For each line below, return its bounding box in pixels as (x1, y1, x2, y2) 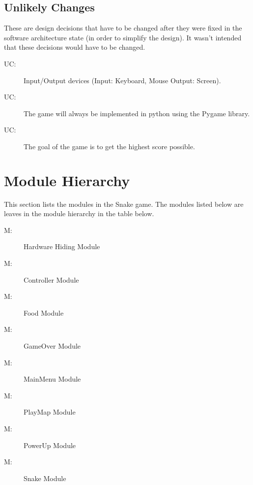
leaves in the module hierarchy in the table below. (4, 208, 154, 219)
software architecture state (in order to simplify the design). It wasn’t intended (4, 32, 242, 42)
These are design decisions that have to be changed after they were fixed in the (4, 23, 242, 33)
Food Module (24, 307, 64, 318)
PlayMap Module (24, 407, 76, 417)
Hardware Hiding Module (24, 241, 100, 252)
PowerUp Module (24, 440, 76, 450)
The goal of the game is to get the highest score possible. (24, 141, 195, 151)
